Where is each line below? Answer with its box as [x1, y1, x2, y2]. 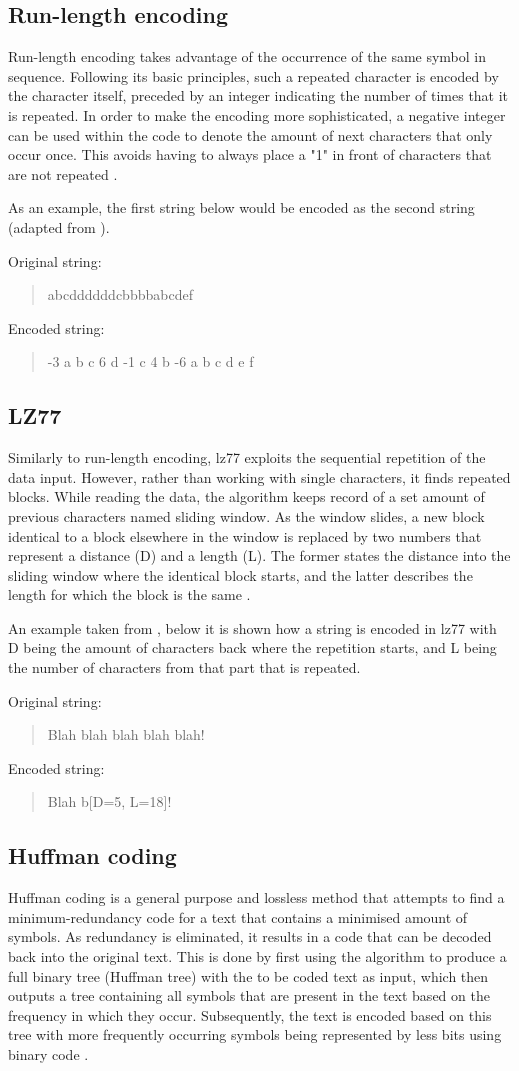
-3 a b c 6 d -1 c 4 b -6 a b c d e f [47, 351, 254, 372]
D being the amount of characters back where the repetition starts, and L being [8, 637, 497, 658]
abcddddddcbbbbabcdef [47, 284, 193, 305]
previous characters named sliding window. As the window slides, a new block [8, 505, 485, 526]
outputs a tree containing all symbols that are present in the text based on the [8, 985, 490, 1006]
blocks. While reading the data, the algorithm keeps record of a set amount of [8, 486, 485, 507]
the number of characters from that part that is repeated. [8, 657, 361, 678]
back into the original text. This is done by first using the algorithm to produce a [8, 946, 507, 967]
